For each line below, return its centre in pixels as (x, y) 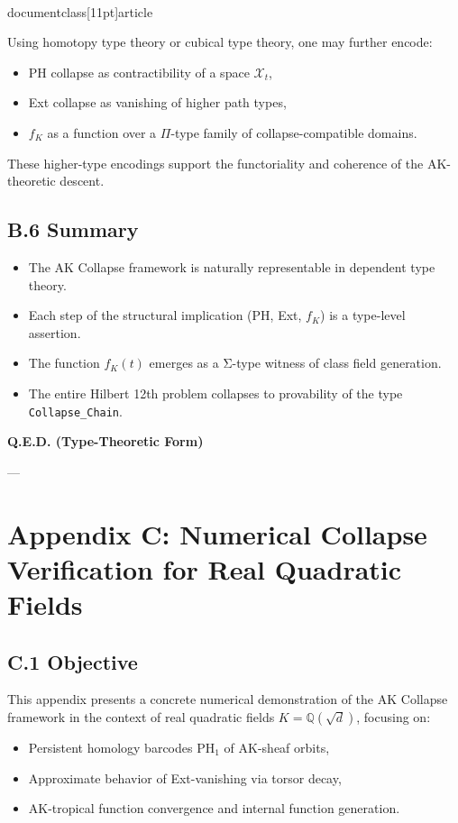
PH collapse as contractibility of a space (139, 72)
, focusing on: (394, 716)
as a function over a (102, 132)
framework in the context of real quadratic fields (141, 716)
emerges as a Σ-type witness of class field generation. (295, 363)
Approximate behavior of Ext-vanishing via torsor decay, (185, 777)
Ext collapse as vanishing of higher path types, (157, 102)
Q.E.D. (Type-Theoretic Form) (105, 441)
